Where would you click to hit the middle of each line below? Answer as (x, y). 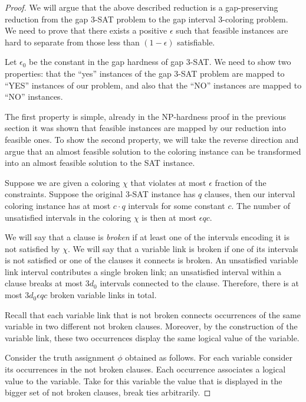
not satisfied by (32, 248)
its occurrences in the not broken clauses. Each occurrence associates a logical (145, 369)
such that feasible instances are (232, 30)
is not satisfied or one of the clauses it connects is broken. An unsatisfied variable (152, 260)
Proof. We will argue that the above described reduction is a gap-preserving (142, 7)
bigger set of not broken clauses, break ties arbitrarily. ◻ (108, 392)
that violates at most (168, 182)
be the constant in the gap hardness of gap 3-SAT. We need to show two (160, 62)
